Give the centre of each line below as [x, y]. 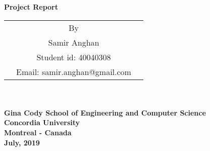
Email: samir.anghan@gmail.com [74, 71]
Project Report [31, 7]
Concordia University [42, 122]
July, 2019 [22, 142]
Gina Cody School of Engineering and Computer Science [105, 112]
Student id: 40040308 [74, 57]
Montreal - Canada [38, 132]
